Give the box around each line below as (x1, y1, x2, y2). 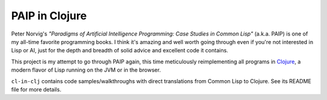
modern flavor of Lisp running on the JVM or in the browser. (11, 66, 161, 73)
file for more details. (11, 86, 62, 93)
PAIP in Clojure (11, 9, 87, 22)
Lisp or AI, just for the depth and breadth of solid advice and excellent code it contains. (11, 47, 228, 54)
